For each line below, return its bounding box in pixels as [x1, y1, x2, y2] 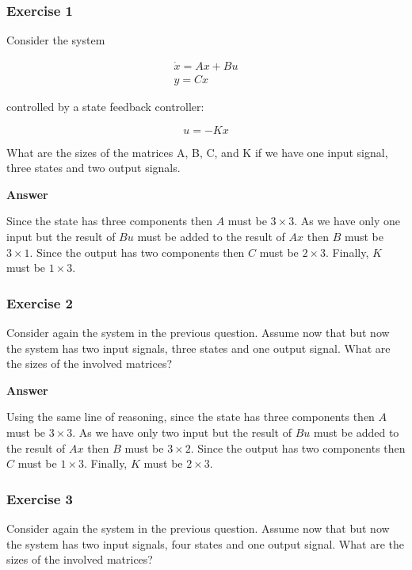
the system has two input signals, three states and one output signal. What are [6, 339, 391, 356]
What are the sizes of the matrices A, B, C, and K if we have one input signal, [6, 143, 388, 160]
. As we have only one [294, 212, 400, 229]
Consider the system [6, 32, 105, 48]
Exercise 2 [6, 293, 73, 312]
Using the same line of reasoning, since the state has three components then [6, 408, 375, 425]
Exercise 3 [6, 488, 73, 508]
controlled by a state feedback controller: [6, 98, 204, 115]
